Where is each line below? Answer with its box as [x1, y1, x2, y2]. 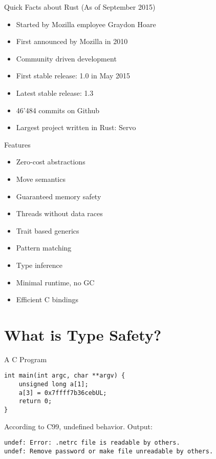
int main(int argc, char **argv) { [4, 372, 125, 380]
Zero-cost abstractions [16, 156, 85, 167]
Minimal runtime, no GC [16, 277, 95, 287]
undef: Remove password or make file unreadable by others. [4, 447, 213, 455]
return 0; [18, 398, 52, 405]
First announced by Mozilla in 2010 [16, 36, 128, 47]
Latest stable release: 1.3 [16, 87, 94, 98]
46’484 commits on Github [16, 105, 100, 115]
